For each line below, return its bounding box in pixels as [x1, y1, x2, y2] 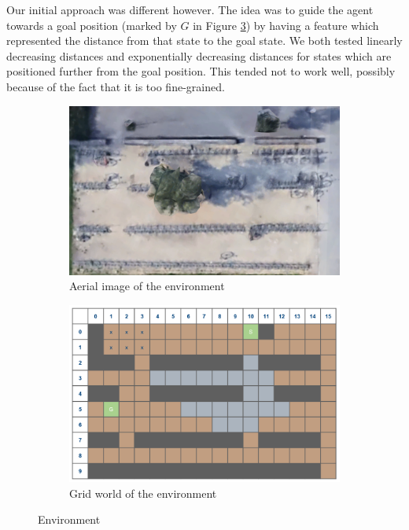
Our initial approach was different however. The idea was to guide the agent [6, 2, 374, 17]
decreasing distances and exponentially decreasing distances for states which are [6, 47, 392, 64]
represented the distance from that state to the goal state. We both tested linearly [6, 32, 403, 49]
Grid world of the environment [69, 484, 217, 501]
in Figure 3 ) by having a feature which [193, 17, 379, 33]
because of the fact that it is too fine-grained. [6, 78, 225, 94]
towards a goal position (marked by [6, 17, 177, 33]
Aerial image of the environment [69, 278, 225, 294]
